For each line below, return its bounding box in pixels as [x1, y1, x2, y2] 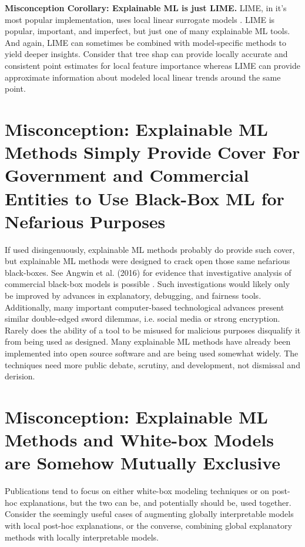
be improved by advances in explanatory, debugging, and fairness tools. [5, 289, 262, 301]
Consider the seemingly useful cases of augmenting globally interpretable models [5, 508, 294, 520]
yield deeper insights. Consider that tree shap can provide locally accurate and [5, 48, 288, 60]
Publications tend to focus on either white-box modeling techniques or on [5, 485, 270, 497]
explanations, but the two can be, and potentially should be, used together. [20, 496, 291, 508]
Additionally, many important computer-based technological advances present [5, 301, 284, 313]
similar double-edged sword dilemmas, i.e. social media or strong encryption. [5, 312, 280, 325]
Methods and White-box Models [5, 428, 274, 452]
